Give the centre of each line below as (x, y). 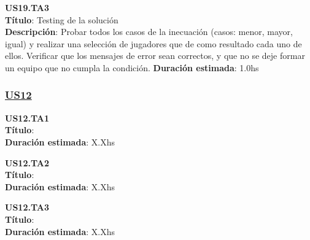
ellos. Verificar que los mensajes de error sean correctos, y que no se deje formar (155, 56)
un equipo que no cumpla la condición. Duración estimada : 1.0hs (132, 67)
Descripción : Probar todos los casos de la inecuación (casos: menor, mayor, (149, 32)
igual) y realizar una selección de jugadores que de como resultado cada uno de (153, 43)
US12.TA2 (27, 162)
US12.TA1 (27, 118)
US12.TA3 (27, 207)
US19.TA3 (27, 7)
